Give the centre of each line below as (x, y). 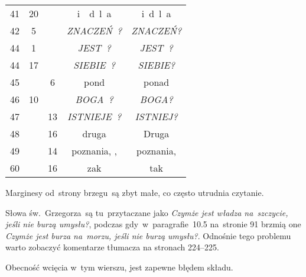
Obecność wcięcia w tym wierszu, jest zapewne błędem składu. (119, 267)
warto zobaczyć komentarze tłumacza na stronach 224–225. (112, 247)
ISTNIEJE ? (95, 116)
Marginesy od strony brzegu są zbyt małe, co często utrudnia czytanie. (135, 192)
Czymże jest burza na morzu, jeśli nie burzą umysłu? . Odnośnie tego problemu (148, 235)
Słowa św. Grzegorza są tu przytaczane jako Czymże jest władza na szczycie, (147, 212)
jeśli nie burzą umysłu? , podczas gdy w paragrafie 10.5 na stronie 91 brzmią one (153, 224)
